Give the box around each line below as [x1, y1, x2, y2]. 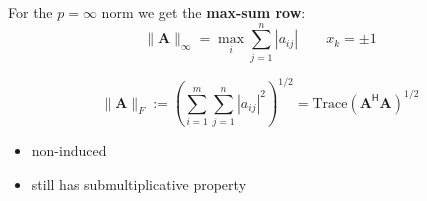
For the [8, 2, 53, 22]
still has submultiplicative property [31, 173, 247, 194]
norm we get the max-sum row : [101, 2, 306, 22]
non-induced [31, 139, 107, 160]
